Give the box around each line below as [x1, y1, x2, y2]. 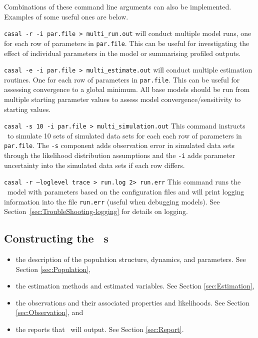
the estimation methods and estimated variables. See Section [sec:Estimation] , [15, 280, 254, 291]
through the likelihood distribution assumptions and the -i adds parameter [4, 150, 235, 160]
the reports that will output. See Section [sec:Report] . [15, 324, 184, 334]
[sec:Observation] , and [15, 307, 83, 317]
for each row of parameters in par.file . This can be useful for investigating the [4, 37, 249, 48]
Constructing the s [4, 230, 109, 246]
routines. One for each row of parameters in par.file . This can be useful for [4, 74, 240, 84]
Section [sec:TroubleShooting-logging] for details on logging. [4, 206, 188, 216]
